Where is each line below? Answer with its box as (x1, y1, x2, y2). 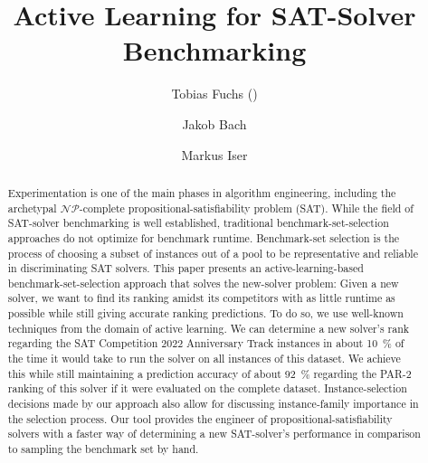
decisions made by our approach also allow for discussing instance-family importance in (7, 396, 419, 411)
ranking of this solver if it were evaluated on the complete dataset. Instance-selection (7, 381, 407, 396)
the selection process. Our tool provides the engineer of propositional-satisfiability (7, 411, 393, 426)
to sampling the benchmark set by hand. (7, 441, 199, 457)
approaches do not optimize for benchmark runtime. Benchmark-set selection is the (7, 230, 400, 245)
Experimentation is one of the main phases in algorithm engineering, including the (7, 184, 396, 200)
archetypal (7, 200, 57, 215)
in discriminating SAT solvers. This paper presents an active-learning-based (7, 260, 364, 276)
